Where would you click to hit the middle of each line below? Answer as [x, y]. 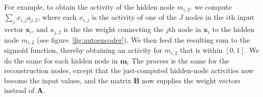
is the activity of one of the [134, 17]
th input [241, 17]
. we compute [211, 7]
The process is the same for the [180, 60]
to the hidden [233, 29]
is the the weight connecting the [113, 29]
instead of [19, 90]
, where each [57, 17]
